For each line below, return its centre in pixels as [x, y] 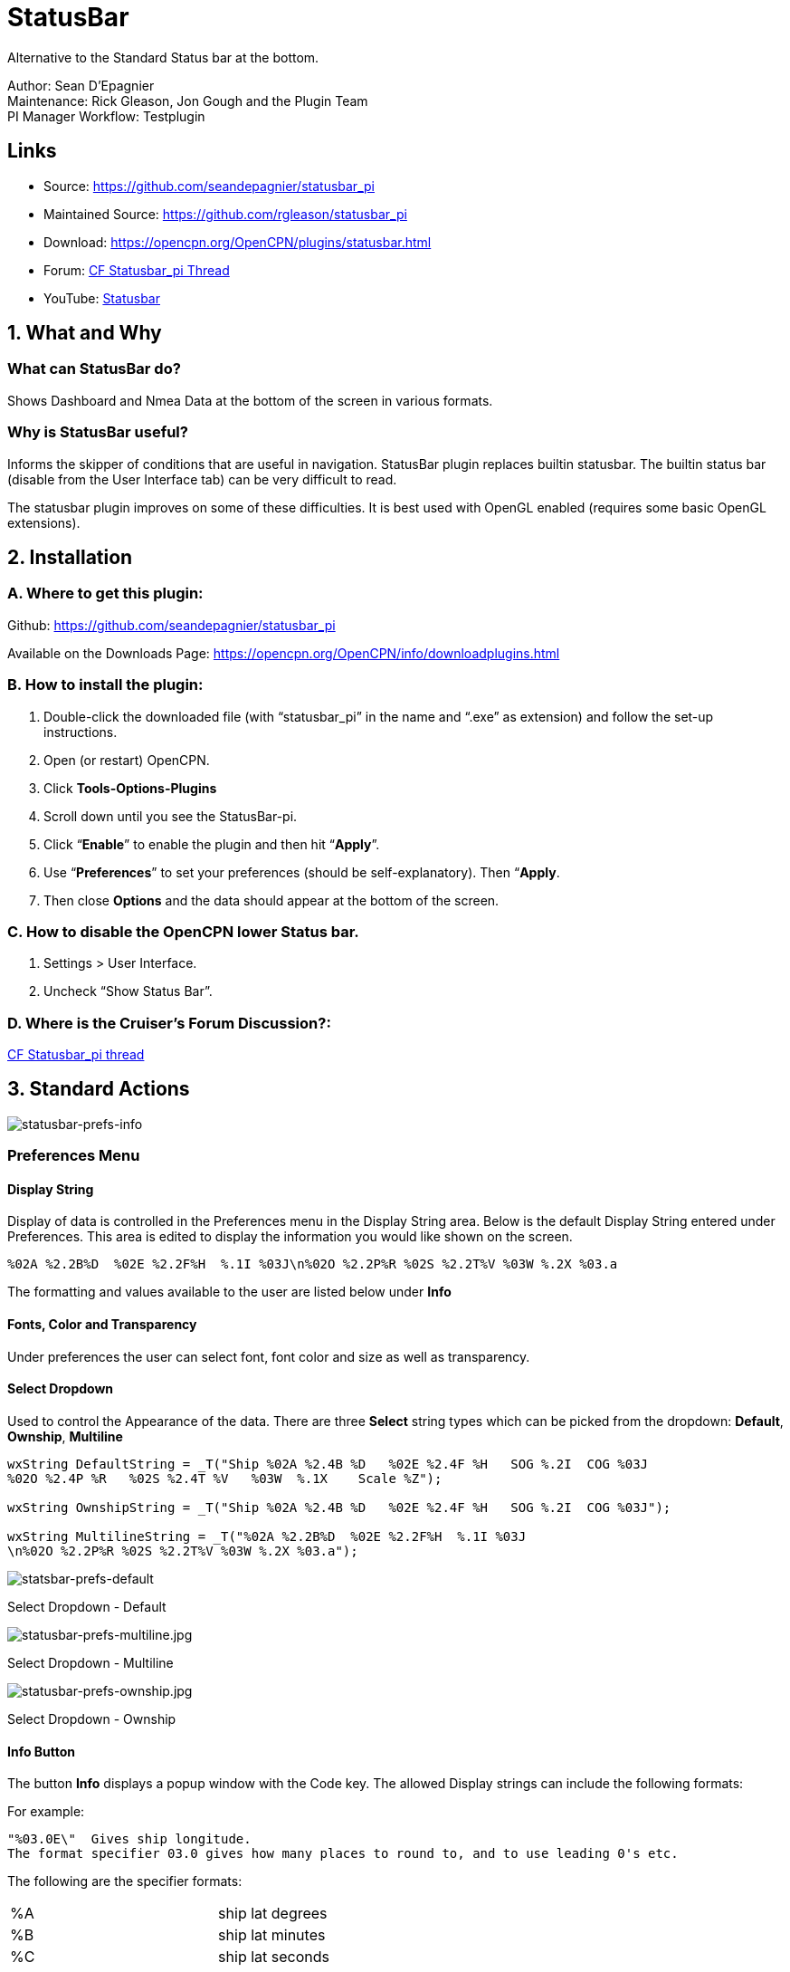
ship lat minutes [272, 1935]
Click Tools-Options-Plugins [130, 788]
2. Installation [70, 557]
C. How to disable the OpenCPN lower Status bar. [183, 931]
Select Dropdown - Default [87, 1606]
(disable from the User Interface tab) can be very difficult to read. [202, 479]
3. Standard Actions [99, 1089]
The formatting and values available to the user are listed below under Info [229, 1292]
